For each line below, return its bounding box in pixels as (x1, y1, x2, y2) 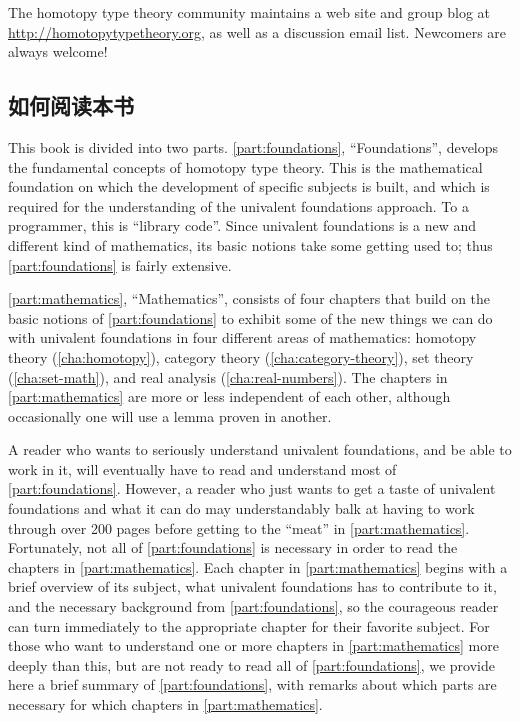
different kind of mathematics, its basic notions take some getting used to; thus (8, 234, 493, 255)
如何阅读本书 (8, 90, 134, 121)
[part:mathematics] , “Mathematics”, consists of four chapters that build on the (8, 288, 491, 309)
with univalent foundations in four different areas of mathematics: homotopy (8, 327, 477, 348)
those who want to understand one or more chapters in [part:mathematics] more (8, 635, 499, 656)
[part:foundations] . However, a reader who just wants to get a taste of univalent (8, 478, 496, 499)
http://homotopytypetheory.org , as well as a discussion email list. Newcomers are (8, 21, 507, 42)
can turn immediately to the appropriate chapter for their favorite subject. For (8, 615, 490, 636)
